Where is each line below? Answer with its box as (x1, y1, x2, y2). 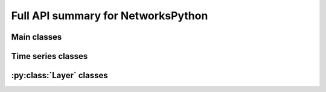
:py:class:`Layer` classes (11, 70, 108, 81)
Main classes (11, 32, 62, 42)
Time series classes (11, 51, 88, 61)
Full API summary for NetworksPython (11, 9, 208, 22)
